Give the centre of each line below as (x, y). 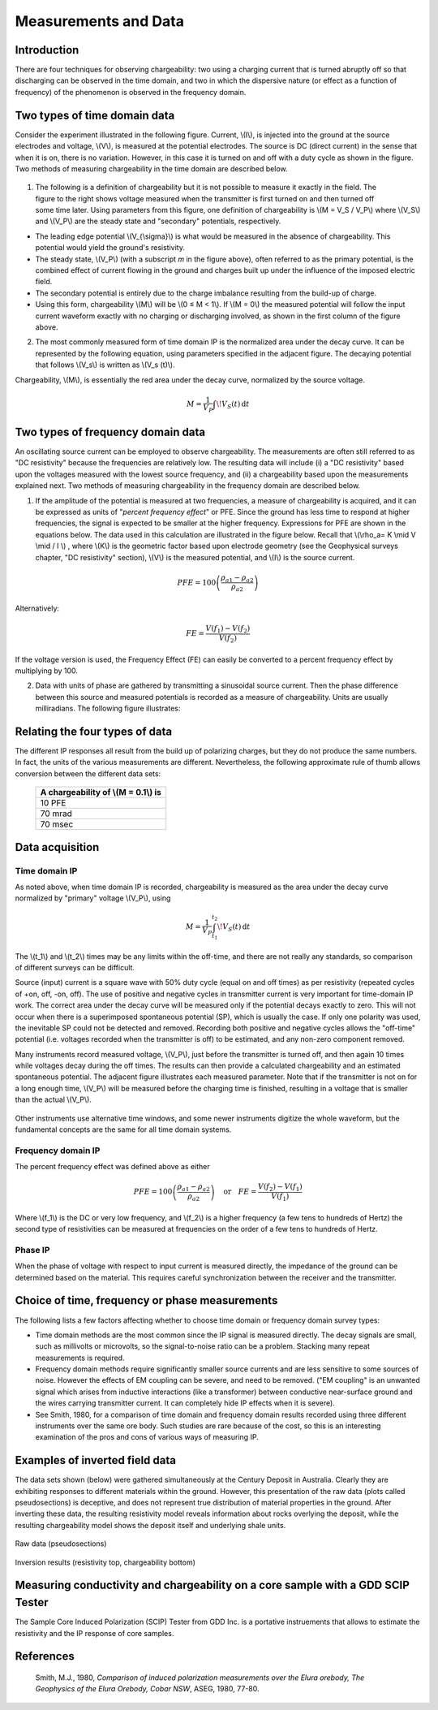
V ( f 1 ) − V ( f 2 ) (228, 629)
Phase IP (32, 1250)
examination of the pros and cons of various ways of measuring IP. (147, 1437)
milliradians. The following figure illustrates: (108, 708)
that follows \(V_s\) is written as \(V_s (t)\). (105, 365)
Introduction (47, 50)
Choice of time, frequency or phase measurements (146, 1300)
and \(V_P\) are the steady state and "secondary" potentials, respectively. (158, 221)
